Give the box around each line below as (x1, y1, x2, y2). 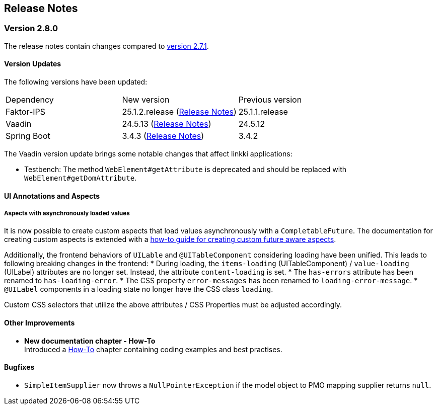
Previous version (238, 95, 302, 105)
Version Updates (4, 59, 61, 68)
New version (122, 95, 170, 105)
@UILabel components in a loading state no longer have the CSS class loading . (4, 285, 273, 294)
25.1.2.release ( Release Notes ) (122, 107, 237, 117)
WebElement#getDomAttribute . (24, 174, 137, 183)
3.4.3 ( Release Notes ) (122, 131, 204, 141)
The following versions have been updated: (4, 77, 148, 87)
